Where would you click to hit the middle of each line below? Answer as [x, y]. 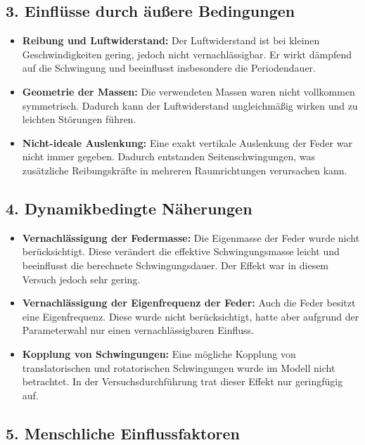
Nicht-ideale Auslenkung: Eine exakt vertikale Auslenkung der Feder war [187, 142]
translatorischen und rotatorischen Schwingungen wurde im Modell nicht [179, 367]
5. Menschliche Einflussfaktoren [123, 433]
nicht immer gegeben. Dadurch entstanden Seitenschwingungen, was [169, 156]
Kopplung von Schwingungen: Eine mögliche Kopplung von [159, 353]
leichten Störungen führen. [79, 119]
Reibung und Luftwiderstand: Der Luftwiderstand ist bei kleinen [171, 40]
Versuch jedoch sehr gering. [81, 279]
